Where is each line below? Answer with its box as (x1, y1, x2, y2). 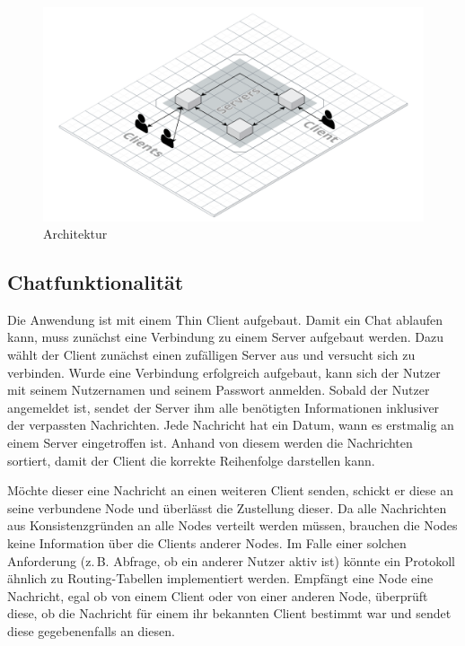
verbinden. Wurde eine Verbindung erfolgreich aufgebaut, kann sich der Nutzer (7, 362, 441, 381)
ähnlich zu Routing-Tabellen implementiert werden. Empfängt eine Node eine (7, 569, 434, 588)
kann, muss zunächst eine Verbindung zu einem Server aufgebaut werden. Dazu (7, 327, 443, 346)
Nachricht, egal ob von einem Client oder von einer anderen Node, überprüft (7, 586, 428, 605)
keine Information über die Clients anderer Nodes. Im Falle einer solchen (7, 534, 407, 553)
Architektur (43, 224, 108, 243)
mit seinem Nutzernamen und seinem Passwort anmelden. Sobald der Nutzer (7, 380, 430, 399)
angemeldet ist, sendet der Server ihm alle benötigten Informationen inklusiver (7, 397, 440, 416)
